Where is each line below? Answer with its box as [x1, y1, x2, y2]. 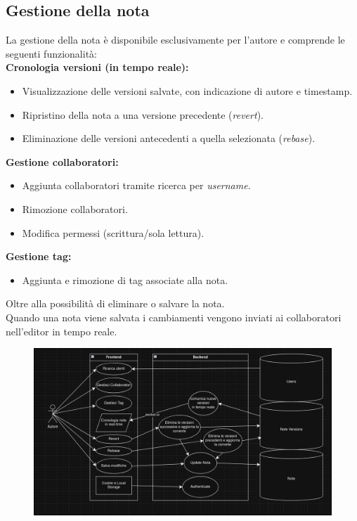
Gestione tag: [6, 249, 72, 264]
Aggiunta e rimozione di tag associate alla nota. [22, 272, 228, 287]
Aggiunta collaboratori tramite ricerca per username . [22, 178, 251, 193]
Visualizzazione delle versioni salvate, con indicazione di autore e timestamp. [22, 83, 353, 98]
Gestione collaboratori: [6, 154, 119, 169]
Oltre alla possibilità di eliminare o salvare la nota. [6, 296, 225, 311]
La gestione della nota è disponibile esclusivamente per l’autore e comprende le [6, 32, 345, 47]
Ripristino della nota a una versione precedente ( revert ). [22, 107, 264, 122]
